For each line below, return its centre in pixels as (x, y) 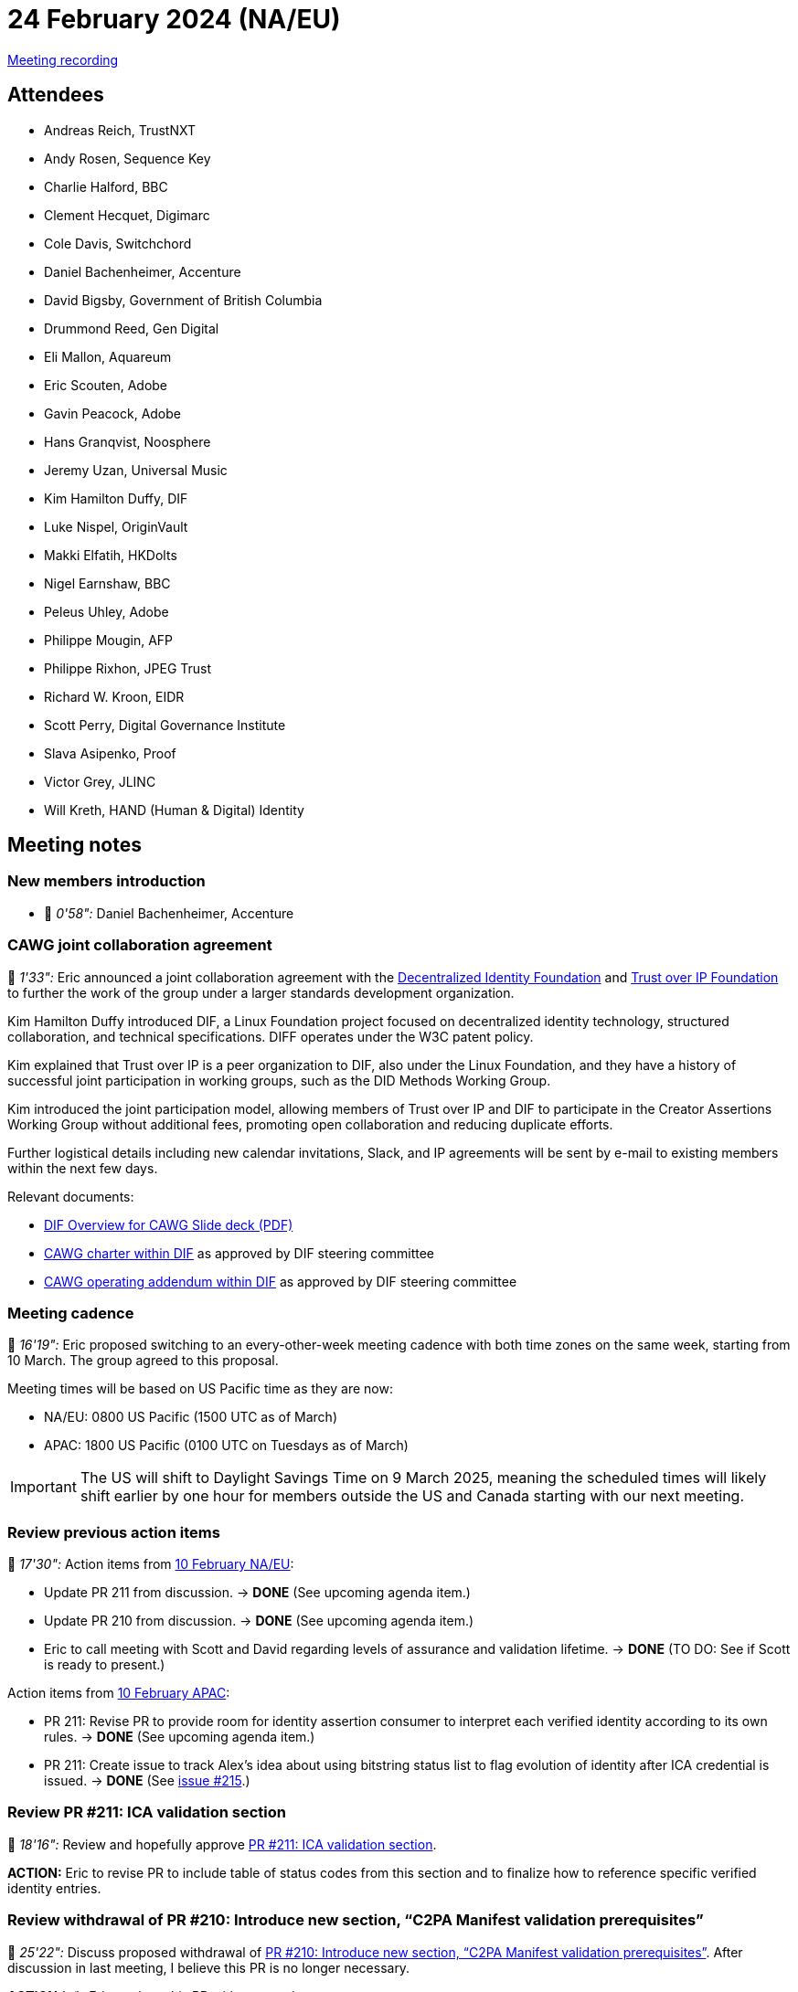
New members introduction (106, 881)
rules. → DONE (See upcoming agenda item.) (180, 1737)
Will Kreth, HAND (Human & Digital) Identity (174, 810)
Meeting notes (74, 845)
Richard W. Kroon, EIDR (114, 696)
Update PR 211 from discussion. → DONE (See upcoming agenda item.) (257, 1593)
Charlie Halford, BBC (106, 186)
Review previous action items (114, 1532)
